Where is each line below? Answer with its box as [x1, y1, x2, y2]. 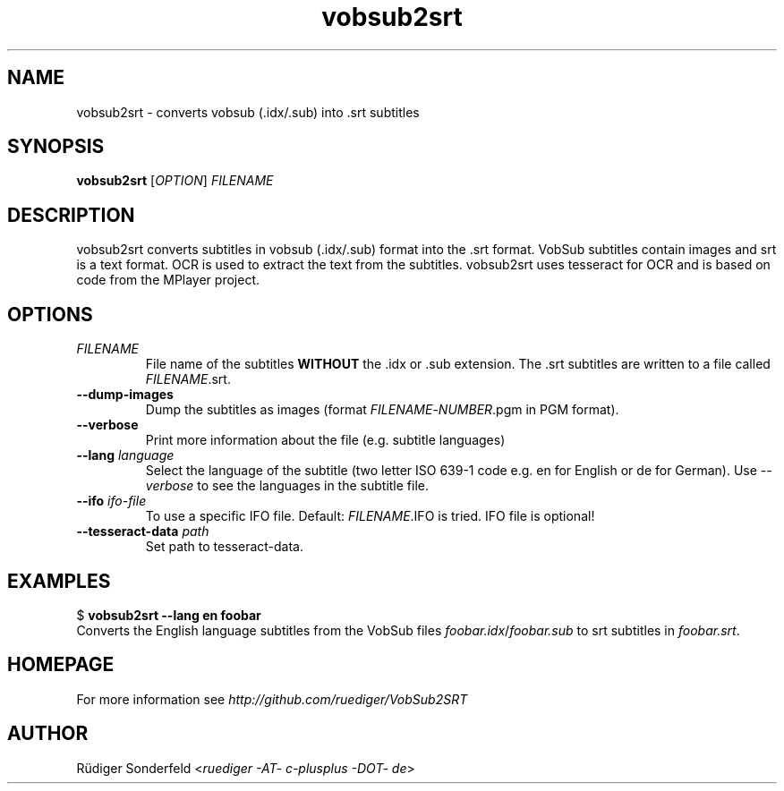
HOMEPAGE [7, 653, 115, 676]
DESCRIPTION [7, 203, 135, 226]
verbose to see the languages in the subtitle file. [145, 478, 430, 494]
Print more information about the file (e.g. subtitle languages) [145, 432, 506, 448]
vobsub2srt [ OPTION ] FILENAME [76, 173, 274, 189]
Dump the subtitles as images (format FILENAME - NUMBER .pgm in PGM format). [145, 402, 619, 418]
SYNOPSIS [7, 135, 105, 158]
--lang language [76, 447, 175, 464]
